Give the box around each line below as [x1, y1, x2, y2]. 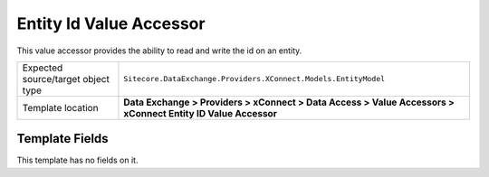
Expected [22, 61, 63, 74]
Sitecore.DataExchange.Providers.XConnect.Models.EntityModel [123, 74, 386, 84]
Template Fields [16, 131, 109, 146]
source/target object [22, 72, 110, 85]
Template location [22, 101, 99, 114]
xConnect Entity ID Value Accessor [123, 107, 278, 119]
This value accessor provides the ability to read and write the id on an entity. [16, 45, 302, 56]
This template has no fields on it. [16, 154, 139, 166]
